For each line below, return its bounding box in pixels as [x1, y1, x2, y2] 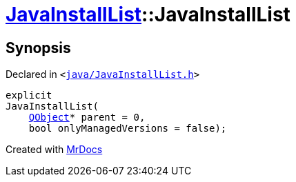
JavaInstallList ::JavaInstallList [6, 3, 290, 26]
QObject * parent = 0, [28, 112, 146, 123]
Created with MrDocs [6, 143, 103, 156]
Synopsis [6, 39, 71, 57]
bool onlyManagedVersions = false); [28, 123, 227, 134]
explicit [6, 90, 52, 101]
